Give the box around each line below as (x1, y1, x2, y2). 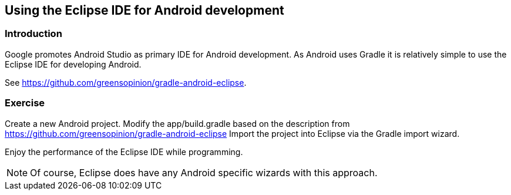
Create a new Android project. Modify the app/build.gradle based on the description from (5, 118, 350, 129)
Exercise (5, 97, 45, 109)
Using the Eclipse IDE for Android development (5, 3, 284, 18)
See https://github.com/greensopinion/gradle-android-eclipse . (5, 77, 247, 88)
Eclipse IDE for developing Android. (5, 59, 142, 69)
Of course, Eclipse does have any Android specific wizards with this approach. (30, 166, 378, 179)
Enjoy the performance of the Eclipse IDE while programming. (5, 146, 243, 157)
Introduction (5, 28, 62, 40)
